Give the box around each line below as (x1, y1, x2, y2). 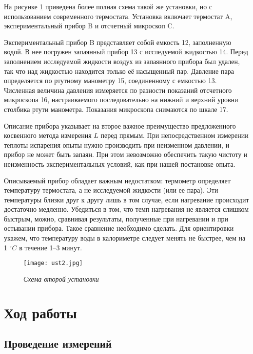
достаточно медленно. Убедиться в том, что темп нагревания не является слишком (4, 204, 249, 214)
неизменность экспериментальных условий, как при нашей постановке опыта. (4, 158, 235, 169)
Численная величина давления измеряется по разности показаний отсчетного (4, 85, 232, 95)
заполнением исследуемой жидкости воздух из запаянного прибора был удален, (4, 56, 240, 66)
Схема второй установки (23, 273, 99, 284)
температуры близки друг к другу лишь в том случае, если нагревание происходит (4, 194, 249, 204)
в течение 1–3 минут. (19, 242, 82, 252)
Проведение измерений (4, 336, 112, 351)
